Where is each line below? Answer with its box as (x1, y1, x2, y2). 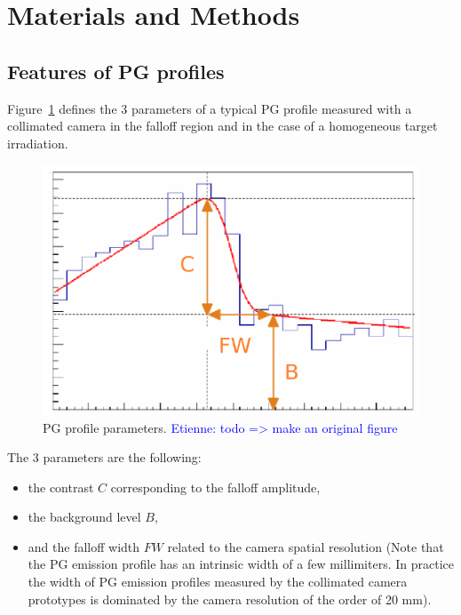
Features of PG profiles (7, 57, 225, 84)
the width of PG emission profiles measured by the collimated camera (28, 572, 408, 591)
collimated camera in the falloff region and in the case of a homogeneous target (7, 116, 438, 135)
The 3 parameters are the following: (7, 448, 202, 467)
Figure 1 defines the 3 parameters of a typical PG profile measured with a (7, 99, 412, 117)
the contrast (28, 477, 94, 496)
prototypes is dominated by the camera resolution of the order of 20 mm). (28, 589, 432, 608)
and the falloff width (28, 537, 140, 555)
